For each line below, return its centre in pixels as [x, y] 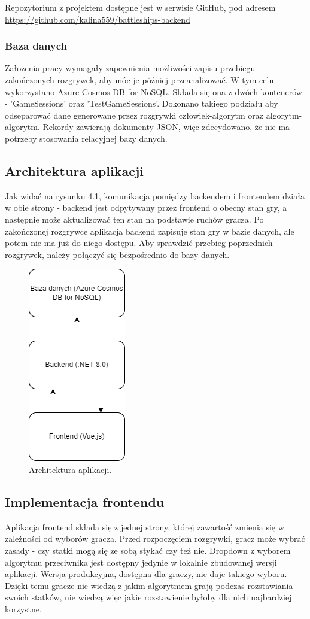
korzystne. [23, 609]
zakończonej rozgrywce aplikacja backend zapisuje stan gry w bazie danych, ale [150, 231]
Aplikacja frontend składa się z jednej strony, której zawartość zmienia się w [145, 527]
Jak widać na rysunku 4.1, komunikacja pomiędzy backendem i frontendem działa [155, 195]
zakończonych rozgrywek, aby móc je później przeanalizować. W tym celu [139, 80]
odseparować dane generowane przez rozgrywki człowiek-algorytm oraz [134, 115]
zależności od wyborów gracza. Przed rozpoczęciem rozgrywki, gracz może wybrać [155, 538]
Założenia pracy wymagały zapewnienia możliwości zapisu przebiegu [130, 68]
